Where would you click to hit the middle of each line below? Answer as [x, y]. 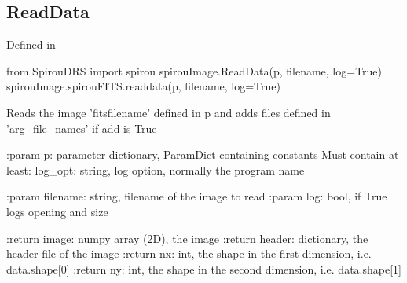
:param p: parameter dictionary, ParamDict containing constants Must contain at [203, 154]
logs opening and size [57, 211]
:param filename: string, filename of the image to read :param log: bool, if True [197, 196]
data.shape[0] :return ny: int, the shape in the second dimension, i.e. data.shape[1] [204, 268]
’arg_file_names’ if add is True [82, 128]
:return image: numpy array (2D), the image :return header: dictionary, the [187, 238]
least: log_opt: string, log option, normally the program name [156, 169]
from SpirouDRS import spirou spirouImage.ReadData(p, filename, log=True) [194, 70]
